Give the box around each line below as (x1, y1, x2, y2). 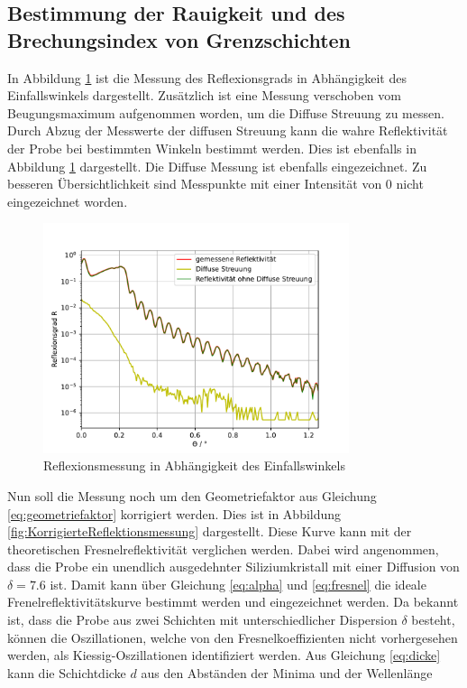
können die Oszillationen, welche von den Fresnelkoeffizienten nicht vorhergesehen (7, 628, 458, 646)
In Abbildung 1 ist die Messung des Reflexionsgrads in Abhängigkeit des (7, 68, 407, 87)
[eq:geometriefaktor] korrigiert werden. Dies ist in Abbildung (7, 504, 342, 523)
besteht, (411, 610, 455, 629)
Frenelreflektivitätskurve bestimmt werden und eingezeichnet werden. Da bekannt (7, 592, 459, 611)
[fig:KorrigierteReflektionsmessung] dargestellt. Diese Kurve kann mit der (7, 522, 412, 541)
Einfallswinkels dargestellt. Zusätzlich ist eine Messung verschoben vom (7, 86, 401, 105)
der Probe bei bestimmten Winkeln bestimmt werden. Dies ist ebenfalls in (7, 138, 417, 157)
